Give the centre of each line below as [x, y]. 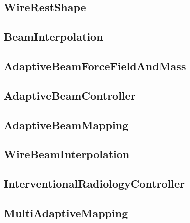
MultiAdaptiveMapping [66, 212]
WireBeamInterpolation [67, 154]
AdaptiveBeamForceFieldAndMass [95, 66]
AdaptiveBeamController [70, 95]
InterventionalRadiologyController [94, 183]
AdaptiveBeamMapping [66, 124]
